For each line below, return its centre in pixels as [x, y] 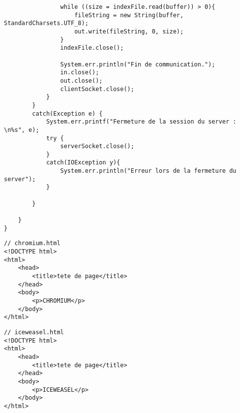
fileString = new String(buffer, [129, 15]
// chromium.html [32, 243]
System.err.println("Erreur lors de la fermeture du [148, 171]
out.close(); [81, 80]
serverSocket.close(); [97, 146]
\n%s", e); [22, 130]
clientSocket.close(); [97, 89]
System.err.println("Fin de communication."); [138, 64]
